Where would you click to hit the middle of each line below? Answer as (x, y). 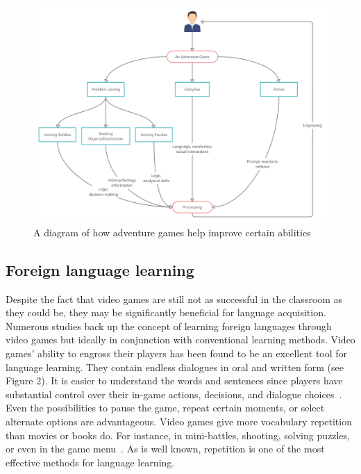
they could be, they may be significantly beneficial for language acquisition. (166, 312)
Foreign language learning (100, 269)
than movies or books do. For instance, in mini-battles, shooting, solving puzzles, (178, 435)
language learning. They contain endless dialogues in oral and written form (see (175, 367)
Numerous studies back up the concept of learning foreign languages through (169, 326)
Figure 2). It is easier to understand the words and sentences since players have (174, 381)
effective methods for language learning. (90, 462)
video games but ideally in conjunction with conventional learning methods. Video (180, 340)
